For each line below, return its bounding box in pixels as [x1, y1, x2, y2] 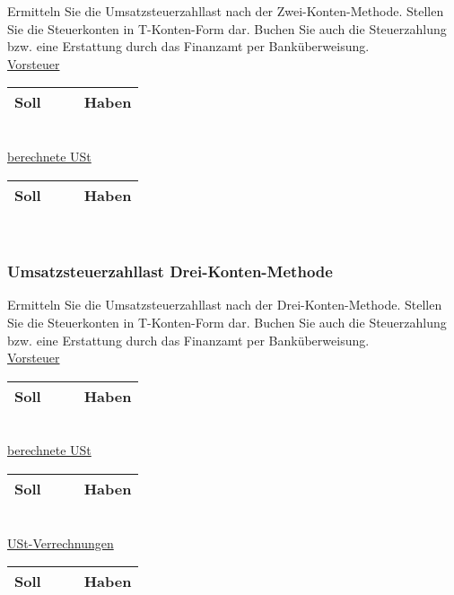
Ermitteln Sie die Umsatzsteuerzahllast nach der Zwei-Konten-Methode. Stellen [7, 2, 444, 20]
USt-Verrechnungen [7, 533, 114, 552]
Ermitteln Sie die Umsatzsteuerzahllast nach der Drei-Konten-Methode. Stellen [7, 295, 442, 314]
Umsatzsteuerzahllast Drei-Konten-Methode [7, 260, 333, 283]
